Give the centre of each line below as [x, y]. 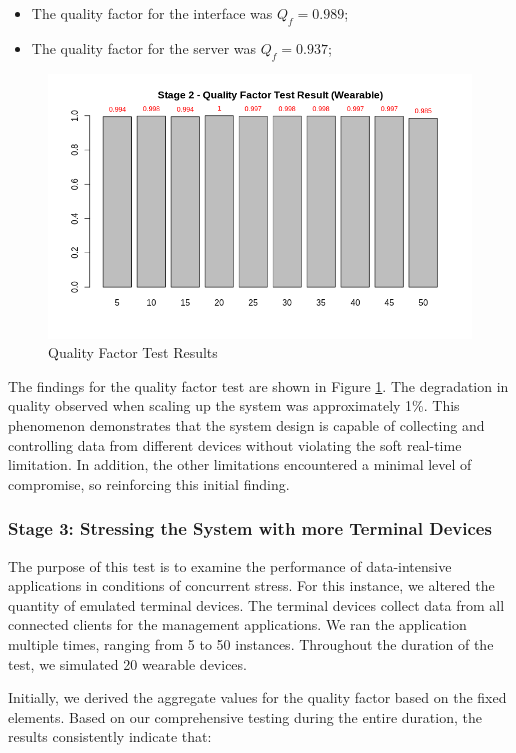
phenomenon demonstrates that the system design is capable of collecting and [246, 424]
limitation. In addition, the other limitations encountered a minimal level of [240, 464]
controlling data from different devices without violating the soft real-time [235, 444]
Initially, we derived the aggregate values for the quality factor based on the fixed [257, 697]
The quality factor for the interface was [152, 13]
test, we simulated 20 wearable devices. [127, 663]
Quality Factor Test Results [133, 352]
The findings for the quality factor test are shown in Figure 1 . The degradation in [258, 385]
